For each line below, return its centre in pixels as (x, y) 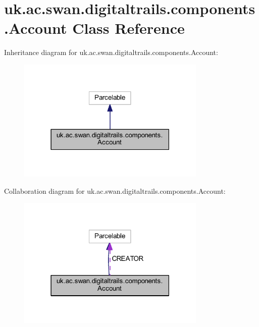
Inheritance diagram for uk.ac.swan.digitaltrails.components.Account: (111, 52)
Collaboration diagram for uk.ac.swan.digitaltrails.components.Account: (115, 190)
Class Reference (128, 28)
